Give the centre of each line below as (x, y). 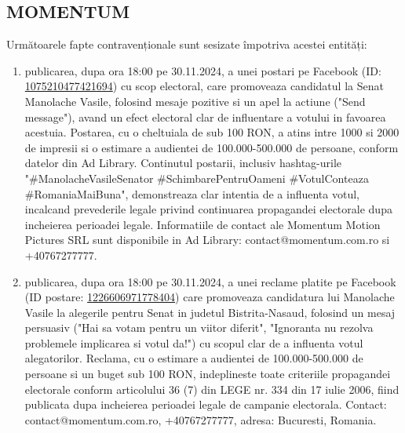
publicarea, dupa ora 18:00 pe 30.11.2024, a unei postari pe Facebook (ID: (203, 70)
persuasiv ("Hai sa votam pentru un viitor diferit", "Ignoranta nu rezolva (199, 327)
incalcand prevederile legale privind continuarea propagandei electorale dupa (208, 209)
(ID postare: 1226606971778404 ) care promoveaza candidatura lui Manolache (210, 297)
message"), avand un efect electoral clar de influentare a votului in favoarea (205, 116)
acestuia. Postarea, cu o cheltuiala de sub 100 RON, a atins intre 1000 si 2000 (212, 132)
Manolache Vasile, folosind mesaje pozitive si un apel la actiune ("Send (195, 101)
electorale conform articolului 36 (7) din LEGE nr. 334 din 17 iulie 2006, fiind (212, 389)
